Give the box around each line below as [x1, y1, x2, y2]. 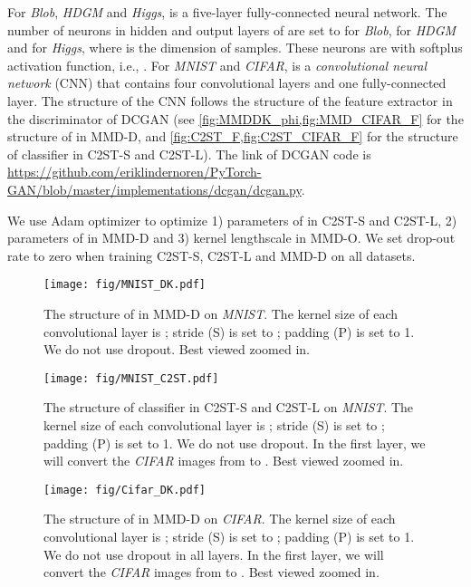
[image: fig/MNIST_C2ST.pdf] [43, 371, 219, 385]
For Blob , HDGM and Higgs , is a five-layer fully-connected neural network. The [7, 3, 447, 21]
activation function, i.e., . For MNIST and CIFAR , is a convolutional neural [7, 55, 427, 74]
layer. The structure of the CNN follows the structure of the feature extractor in [7, 91, 453, 110]
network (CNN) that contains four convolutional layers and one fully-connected [7, 73, 447, 92]
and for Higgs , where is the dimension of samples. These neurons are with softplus [7, 38, 463, 57]
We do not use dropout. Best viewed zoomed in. [43, 340, 310, 359]
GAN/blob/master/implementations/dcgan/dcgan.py [7, 179, 302, 198]
